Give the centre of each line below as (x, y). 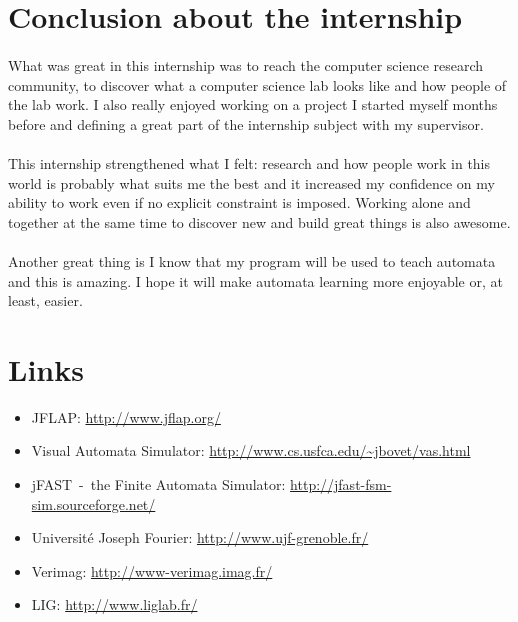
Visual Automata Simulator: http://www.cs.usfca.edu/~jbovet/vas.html (251, 450)
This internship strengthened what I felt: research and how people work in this (249, 162)
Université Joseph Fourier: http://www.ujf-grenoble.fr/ (200, 537)
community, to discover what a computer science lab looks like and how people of (257, 84)
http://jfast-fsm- (341, 484)
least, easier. (45, 300)
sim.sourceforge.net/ (93, 503)
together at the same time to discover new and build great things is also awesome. (259, 221)
